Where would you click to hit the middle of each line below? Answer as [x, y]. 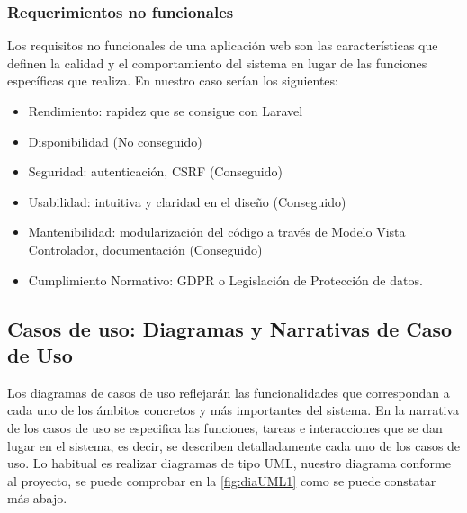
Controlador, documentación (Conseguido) [145, 249]
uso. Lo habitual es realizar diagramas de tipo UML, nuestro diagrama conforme [229, 463]
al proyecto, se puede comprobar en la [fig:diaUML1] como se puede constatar [222, 480]
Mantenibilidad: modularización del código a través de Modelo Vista [217, 232]
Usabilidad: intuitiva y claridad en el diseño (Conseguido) [187, 201]
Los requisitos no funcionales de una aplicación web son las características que [223, 45]
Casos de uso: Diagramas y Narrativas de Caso [230, 328]
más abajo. [37, 498]
